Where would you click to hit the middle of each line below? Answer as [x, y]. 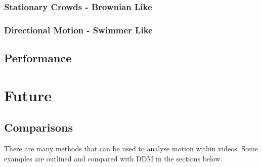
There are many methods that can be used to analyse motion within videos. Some [131, 149]
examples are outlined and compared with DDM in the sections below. [113, 158]
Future [28, 95]
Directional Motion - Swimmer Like [78, 30]
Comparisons [39, 127]
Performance [38, 58]
